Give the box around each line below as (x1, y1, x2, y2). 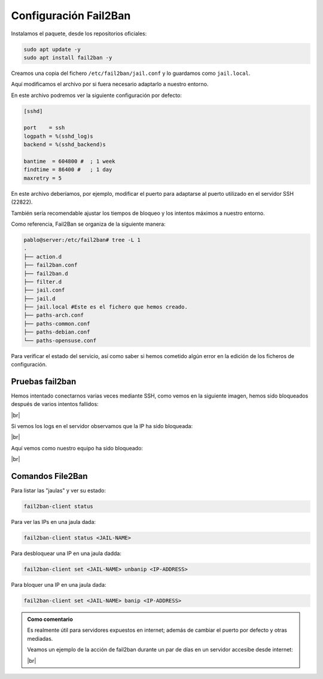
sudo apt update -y (23, 46, 81, 53)
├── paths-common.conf (23, 320, 90, 327)
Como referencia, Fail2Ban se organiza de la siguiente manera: (11, 220, 166, 228)
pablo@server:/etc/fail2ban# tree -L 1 (23, 237, 141, 243)
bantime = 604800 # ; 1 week (23, 158, 116, 165)
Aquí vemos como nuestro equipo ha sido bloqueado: (11, 444, 144, 451)
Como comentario (27, 616, 73, 623)
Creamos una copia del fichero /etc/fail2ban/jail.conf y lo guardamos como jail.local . (11, 69, 251, 77)
